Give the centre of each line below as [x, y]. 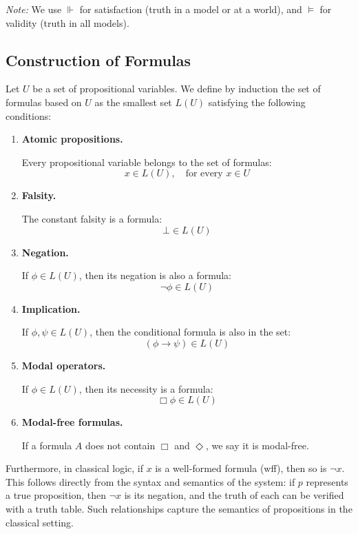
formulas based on [44, 102]
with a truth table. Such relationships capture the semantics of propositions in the [179, 509]
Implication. [51, 308]
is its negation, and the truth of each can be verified [234, 495]
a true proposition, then [56, 495]
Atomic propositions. [72, 139]
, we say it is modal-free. [257, 445]
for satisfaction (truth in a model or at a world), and [191, 9]
